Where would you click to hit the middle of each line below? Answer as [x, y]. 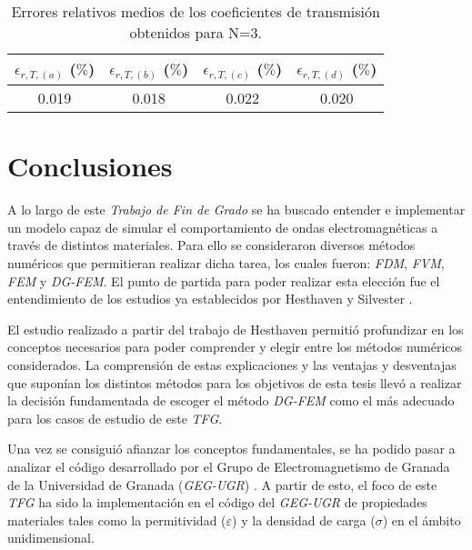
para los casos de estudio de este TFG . [115, 418]
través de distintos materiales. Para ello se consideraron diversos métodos [211, 245]
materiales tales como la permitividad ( [117, 520]
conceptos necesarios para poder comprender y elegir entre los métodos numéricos [235, 347]
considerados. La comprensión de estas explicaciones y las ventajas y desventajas [232, 365]
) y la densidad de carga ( [304, 520]
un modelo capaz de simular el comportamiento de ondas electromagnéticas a [223, 227]
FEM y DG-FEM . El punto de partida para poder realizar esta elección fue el [224, 280]
